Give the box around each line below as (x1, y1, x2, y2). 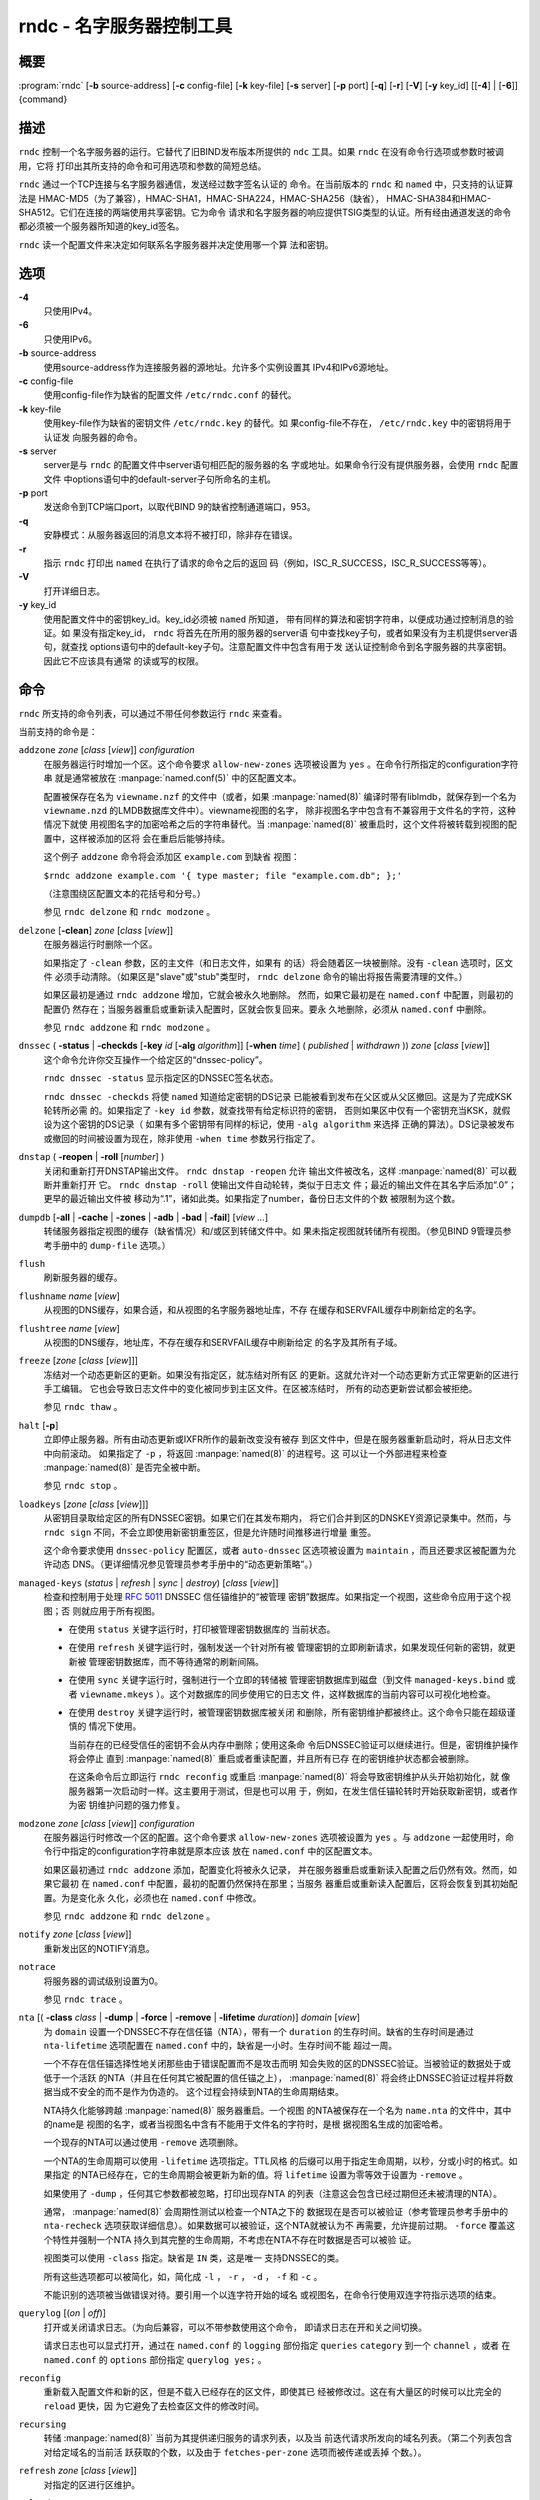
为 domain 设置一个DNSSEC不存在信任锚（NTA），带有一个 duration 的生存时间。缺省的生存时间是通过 (43, 2025, 475, 2037)
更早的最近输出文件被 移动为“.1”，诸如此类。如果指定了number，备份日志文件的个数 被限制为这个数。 (43, 1193, 461, 1205)
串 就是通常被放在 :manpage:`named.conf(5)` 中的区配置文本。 (43, 772, 302, 784)
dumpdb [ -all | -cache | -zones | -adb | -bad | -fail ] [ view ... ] (18, 1211, 269, 1223)
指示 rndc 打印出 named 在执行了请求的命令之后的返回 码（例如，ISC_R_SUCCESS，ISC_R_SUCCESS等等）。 (43, 557, 492, 569)
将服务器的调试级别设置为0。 (43, 1975, 164, 1987)
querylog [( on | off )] (18, 2307, 107, 2319)
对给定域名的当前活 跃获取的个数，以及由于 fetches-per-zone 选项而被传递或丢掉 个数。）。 (43, 2446, 427, 2458)
